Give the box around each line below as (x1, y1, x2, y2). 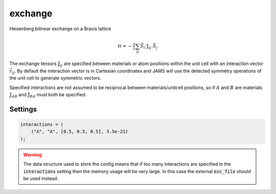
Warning (23, 152, 42, 158)
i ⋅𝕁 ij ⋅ (143, 43, 153, 50)
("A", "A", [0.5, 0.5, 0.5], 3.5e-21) (31, 128, 128, 135)
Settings (9, 105, 37, 114)
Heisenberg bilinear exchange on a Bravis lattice (9, 26, 111, 32)
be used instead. (23, 175, 59, 181)
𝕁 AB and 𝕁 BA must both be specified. (9, 92, 87, 99)
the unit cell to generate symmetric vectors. (9, 75, 102, 81)
